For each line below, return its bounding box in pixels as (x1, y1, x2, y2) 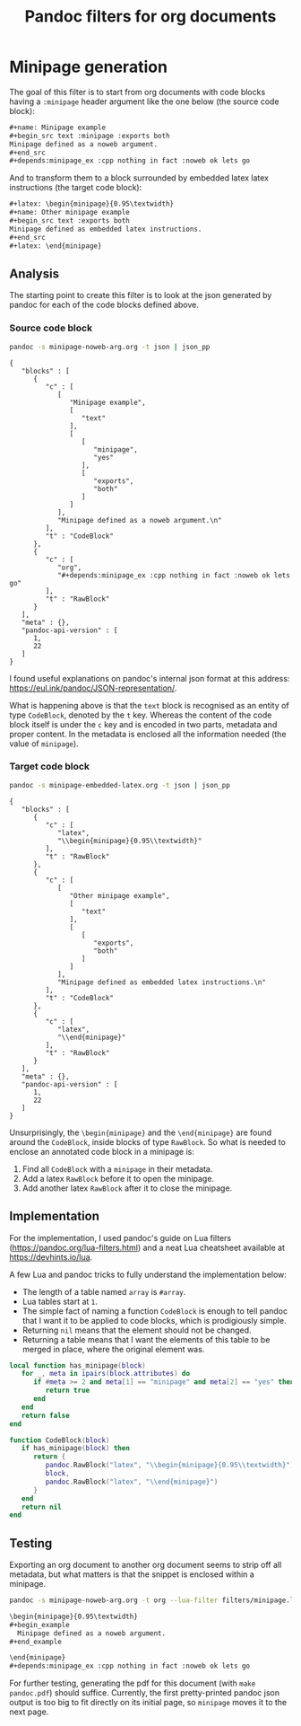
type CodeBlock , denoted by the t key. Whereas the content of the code (9, 709, 272, 720)
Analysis (9, 266, 60, 281)
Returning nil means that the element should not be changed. (21, 1325, 253, 1335)
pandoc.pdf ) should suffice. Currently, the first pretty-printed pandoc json (9, 1687, 280, 1698)
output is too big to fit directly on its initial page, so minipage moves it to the (9, 1697, 288, 1708)
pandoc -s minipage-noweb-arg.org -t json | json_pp (9, 342, 211, 351)
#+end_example (9, 1637, 63, 1646)
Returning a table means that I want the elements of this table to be (21, 1334, 271, 1344)
